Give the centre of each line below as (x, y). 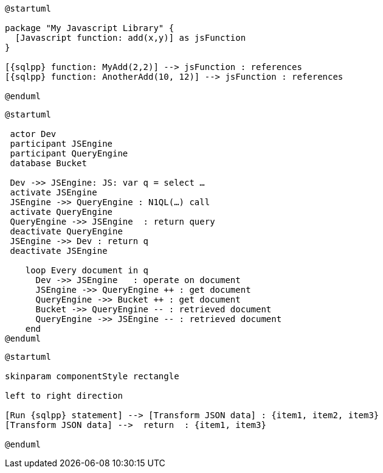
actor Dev (33, 134)
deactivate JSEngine (59, 251)
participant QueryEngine (69, 153)
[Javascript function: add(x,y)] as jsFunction (130, 38)
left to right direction (64, 396)
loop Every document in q (87, 270)
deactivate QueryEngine (66, 231)
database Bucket (48, 163)
